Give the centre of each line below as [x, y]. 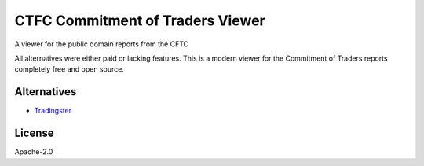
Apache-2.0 [34, 152]
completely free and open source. [69, 69]
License [34, 133]
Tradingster [53, 111]
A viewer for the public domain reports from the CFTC [102, 44]
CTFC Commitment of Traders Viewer [140, 20]
